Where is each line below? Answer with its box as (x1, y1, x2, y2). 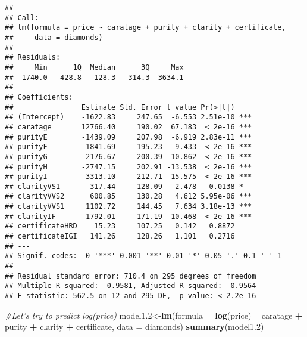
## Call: (5, 13, 39, 22)
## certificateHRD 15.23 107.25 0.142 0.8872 (5, 222, 235, 231)
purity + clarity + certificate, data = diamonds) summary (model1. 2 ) (5, 320, 264, 333)
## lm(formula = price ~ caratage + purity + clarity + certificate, (5, 23, 286, 32)
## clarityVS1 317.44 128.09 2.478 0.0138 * (5, 182, 243, 191)
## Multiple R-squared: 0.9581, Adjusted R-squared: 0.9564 (5, 282, 256, 290)
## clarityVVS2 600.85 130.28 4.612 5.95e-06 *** (5, 192, 252, 201)
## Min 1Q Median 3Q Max (5, 63, 184, 72)
